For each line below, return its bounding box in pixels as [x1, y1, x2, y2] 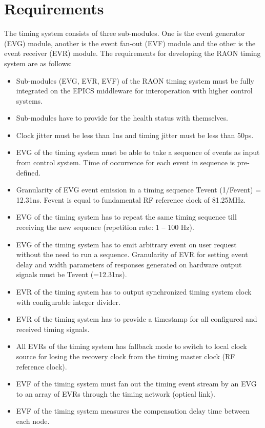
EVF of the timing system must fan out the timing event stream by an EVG [16, 378, 257, 389]
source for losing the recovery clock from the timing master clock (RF [16, 351, 235, 361]
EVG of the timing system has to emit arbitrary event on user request [16, 239, 237, 249]
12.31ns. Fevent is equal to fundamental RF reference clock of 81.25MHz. [16, 194, 246, 205]
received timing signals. [16, 323, 90, 334]
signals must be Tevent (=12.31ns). [16, 269, 127, 280]
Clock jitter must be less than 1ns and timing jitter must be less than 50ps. [16, 129, 254, 140]
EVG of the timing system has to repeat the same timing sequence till [16, 211, 237, 222]
